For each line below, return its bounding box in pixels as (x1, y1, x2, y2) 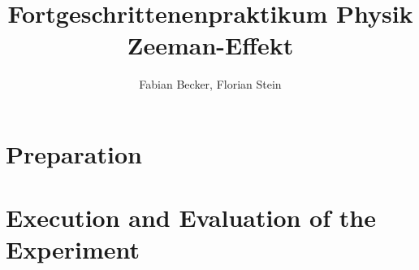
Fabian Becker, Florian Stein (139, 76, 282, 93)
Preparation (6, 137, 142, 170)
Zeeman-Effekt (127, 28, 294, 62)
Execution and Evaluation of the (6, 201, 376, 234)
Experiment (6, 233, 140, 266)
